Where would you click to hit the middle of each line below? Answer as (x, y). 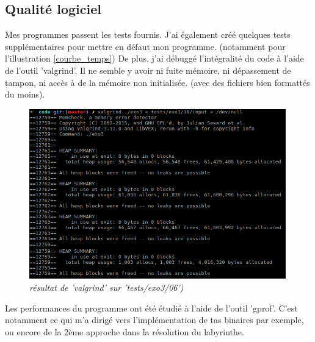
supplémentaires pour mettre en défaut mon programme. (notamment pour (145, 46)
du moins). (25, 94)
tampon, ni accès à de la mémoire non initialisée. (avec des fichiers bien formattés (157, 82)
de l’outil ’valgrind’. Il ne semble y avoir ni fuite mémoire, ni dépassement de (148, 70)
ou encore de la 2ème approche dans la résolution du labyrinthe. (125, 331)
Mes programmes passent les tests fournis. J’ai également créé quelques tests (148, 34)
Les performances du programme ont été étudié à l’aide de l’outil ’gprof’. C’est (151, 308)
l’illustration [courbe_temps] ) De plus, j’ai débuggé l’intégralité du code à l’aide (154, 58)
